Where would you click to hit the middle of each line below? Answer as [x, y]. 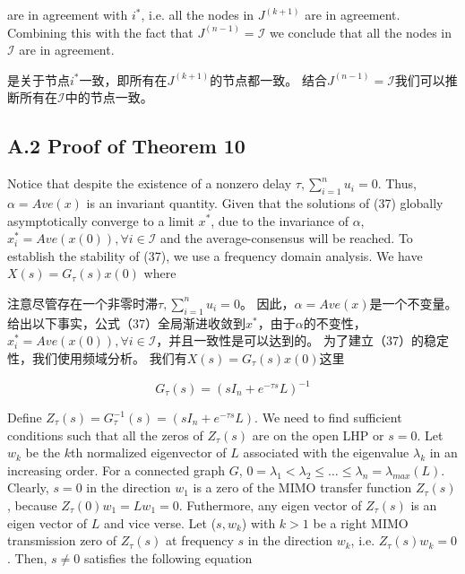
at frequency [200, 540]
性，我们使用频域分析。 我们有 [97, 357]
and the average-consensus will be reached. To [286, 238]
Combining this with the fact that [100, 32]
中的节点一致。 [109, 97]
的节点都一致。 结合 [268, 79]
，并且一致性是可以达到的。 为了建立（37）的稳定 [302, 340]
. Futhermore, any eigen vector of [270, 504]
